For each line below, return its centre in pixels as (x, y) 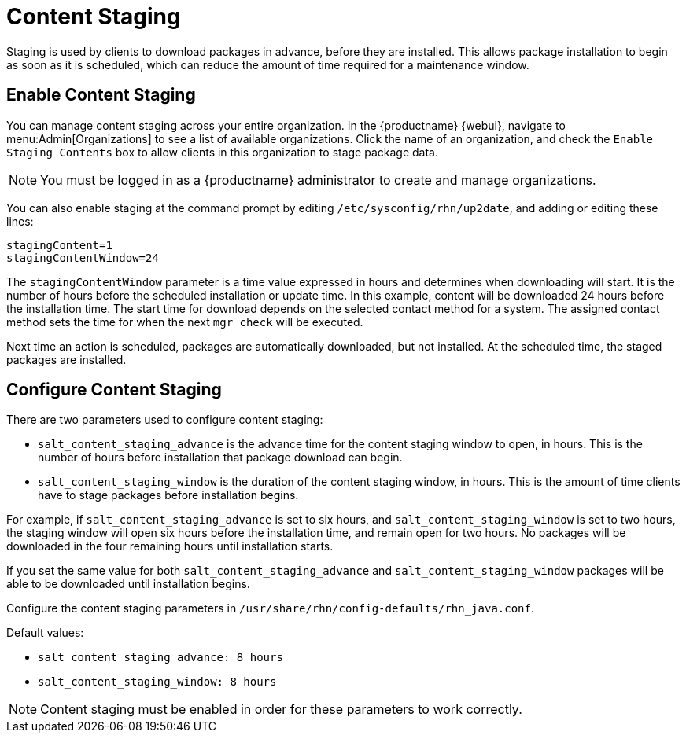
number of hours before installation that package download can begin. (220, 458)
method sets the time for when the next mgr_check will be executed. (185, 322)
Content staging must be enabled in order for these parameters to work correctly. (281, 710)
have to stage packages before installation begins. (168, 495)
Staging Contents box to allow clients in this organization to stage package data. (222, 152)
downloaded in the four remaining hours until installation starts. (170, 546)
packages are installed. (66, 359)
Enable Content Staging (101, 95)
